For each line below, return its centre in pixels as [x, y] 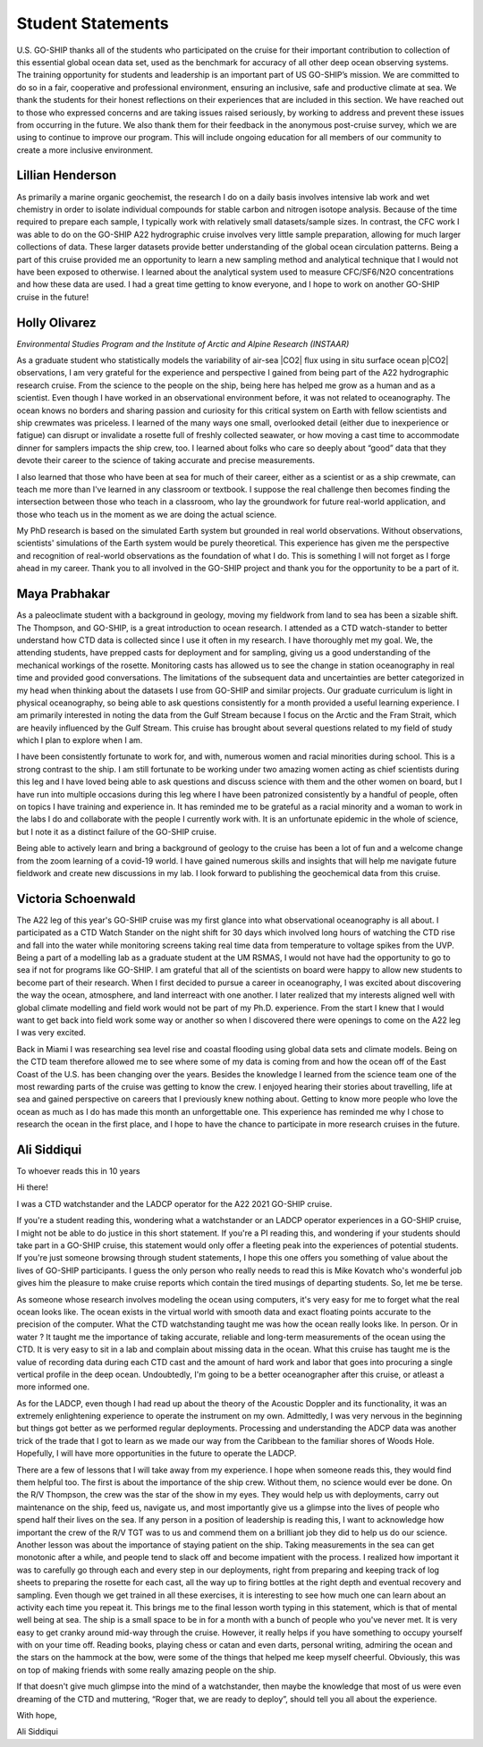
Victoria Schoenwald [76, 899]
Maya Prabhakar [64, 594]
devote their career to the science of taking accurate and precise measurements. [166, 460]
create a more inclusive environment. [85, 150]
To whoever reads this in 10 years [78, 1171]
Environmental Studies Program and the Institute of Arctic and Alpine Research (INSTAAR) [183, 343]
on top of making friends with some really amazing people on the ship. [146, 1670]
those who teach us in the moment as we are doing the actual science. [147, 514]
